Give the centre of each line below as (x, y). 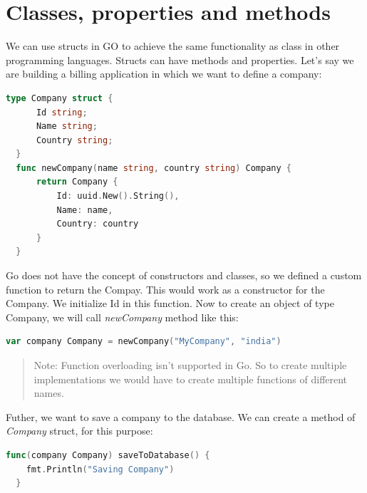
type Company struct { (60, 98)
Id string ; (62, 112)
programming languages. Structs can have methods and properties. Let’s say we (180, 59)
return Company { (77, 182)
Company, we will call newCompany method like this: (122, 317)
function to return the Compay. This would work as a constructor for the (165, 289)
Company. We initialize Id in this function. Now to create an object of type (170, 303)
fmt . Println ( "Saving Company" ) (100, 469)
